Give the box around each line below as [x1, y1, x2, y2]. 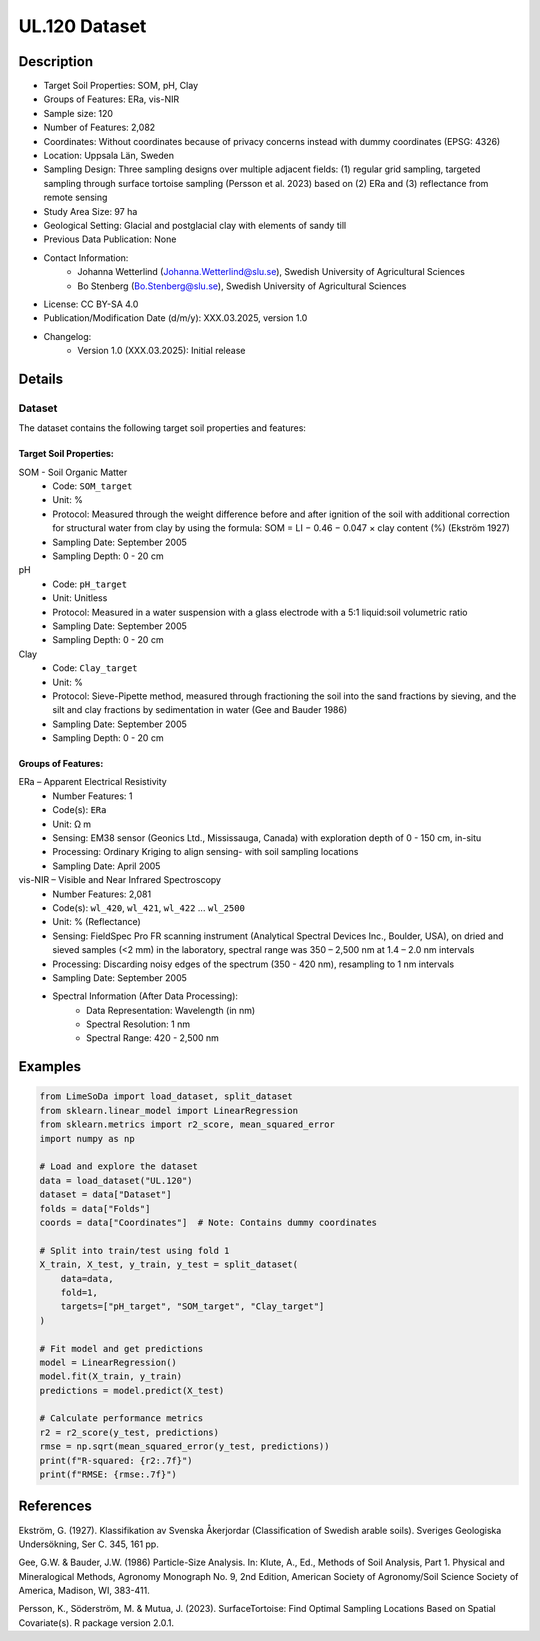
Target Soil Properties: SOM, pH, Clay [43, 80, 199, 92]
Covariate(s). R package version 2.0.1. [18, 1616, 175, 1629]
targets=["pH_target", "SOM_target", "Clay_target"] [60, 1301, 325, 1312]
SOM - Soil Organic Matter [18, 466, 128, 478]
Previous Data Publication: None [43, 233, 177, 245]
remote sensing [43, 191, 108, 204]
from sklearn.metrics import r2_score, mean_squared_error [39, 1119, 335, 1130]
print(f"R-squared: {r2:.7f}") [39, 1455, 194, 1466]
